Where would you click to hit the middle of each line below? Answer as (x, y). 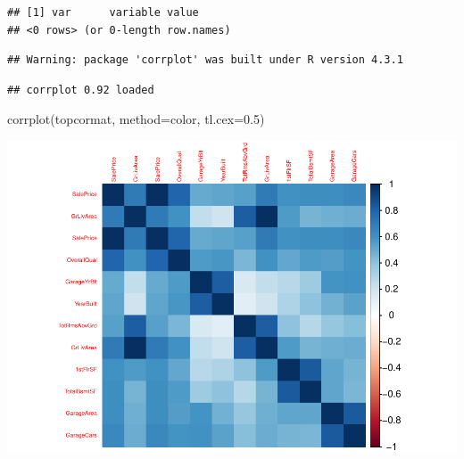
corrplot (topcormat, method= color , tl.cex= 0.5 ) (136, 119)
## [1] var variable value (103, 12)
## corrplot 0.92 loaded (81, 90)
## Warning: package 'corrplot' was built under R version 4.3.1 (205, 60)
